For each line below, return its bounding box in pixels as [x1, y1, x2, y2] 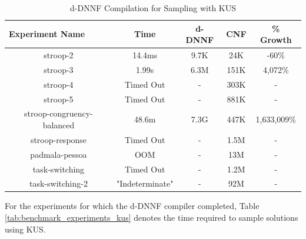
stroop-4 [44, 78, 74, 90]
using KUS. [5, 223, 46, 235]
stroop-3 [44, 63, 74, 75]
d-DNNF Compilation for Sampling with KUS [69, 2, 237, 14]
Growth [260, 34, 292, 46]
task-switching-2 [29, 177, 88, 190]
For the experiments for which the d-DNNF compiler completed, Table [5, 200, 260, 212]
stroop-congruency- [24, 107, 93, 119]
